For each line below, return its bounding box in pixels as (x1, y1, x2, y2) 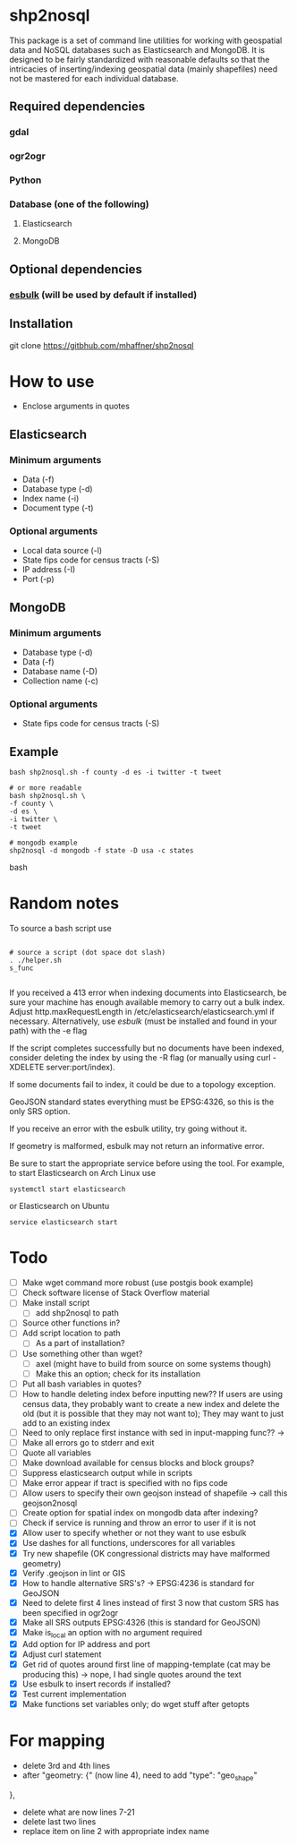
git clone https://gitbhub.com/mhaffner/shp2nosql (9, 339, 194, 350)
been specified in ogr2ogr (21, 1607, 119, 1618)
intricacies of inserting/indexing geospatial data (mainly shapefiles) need (9, 64, 278, 74)
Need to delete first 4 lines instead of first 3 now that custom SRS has (21, 1597, 280, 1608)
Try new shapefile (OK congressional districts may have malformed (21, 1548, 270, 1558)
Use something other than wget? (21, 1348, 143, 1359)
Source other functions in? (21, 1317, 121, 1328)
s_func (9, 964, 34, 973)
